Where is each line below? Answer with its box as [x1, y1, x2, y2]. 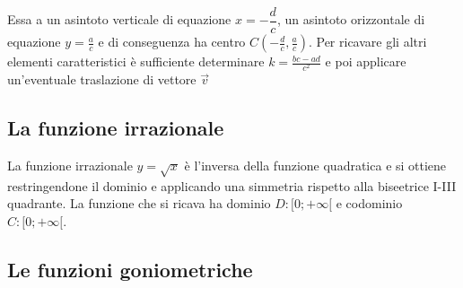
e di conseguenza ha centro [98, 32, 246, 51]
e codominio [336, 194, 403, 213]
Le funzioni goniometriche [7, 255, 253, 283]
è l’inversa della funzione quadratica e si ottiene [184, 156, 447, 174]
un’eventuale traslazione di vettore [7, 70, 197, 89]
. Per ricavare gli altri [308, 32, 427, 51]
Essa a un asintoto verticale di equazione [7, 10, 231, 29]
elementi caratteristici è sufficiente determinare [7, 52, 265, 71]
